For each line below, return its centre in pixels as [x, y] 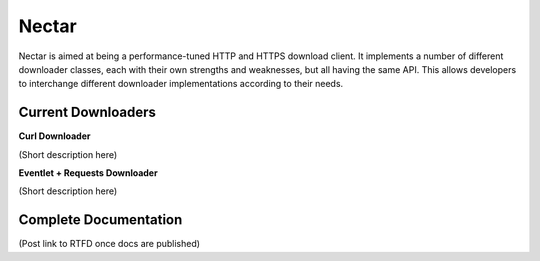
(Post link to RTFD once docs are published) [109, 244]
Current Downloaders [87, 112]
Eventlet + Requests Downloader [88, 173]
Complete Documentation [100, 220]
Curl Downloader [54, 136]
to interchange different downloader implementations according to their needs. [181, 84]
